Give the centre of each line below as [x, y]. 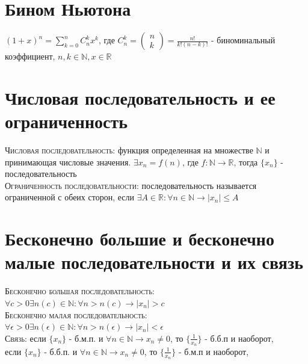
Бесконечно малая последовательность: [76, 314]
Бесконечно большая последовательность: [80, 291]
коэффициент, [30, 56]
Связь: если [26, 338]
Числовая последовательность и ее [140, 97]
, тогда [246, 162]
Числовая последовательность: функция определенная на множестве [129, 150]
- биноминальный [243, 40]
